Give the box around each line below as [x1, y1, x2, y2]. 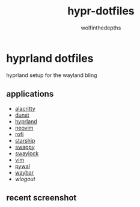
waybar [14, 168, 34, 176]
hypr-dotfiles [67, 4, 135, 18]
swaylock [14, 149, 39, 157]
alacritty [14, 105, 36, 112]
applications [6, 89, 54, 99]
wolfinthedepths [81, 24, 121, 31]
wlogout [14, 175, 35, 182]
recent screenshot [6, 193, 77, 203]
